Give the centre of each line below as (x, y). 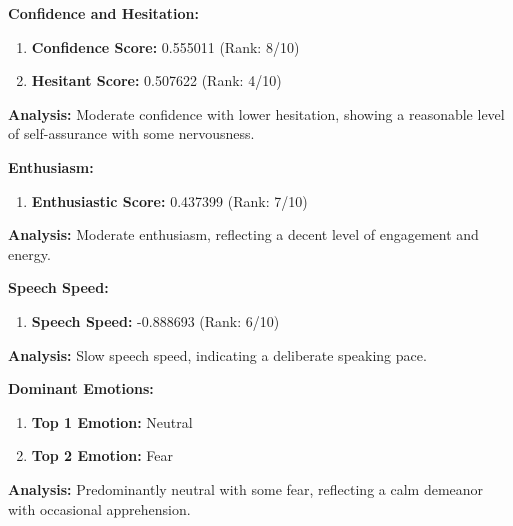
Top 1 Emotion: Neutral (112, 421)
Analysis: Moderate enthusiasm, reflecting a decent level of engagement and (243, 234)
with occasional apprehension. (99, 508)
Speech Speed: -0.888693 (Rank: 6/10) (155, 320)
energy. (29, 253)
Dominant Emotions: (81, 388)
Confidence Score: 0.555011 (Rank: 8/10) (165, 46)
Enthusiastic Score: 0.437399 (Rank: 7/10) (169, 200)
